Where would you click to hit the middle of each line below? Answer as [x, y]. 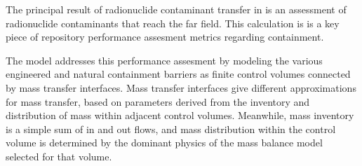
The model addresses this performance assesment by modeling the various [164, 60]
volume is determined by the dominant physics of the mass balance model [164, 143]
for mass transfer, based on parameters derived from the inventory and [158, 101]
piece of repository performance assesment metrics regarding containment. [165, 37]
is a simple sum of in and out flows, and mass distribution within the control [171, 129]
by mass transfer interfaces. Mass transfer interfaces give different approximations [181, 87]
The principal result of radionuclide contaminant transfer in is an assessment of [176, 9]
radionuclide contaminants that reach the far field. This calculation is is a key [173, 23]
